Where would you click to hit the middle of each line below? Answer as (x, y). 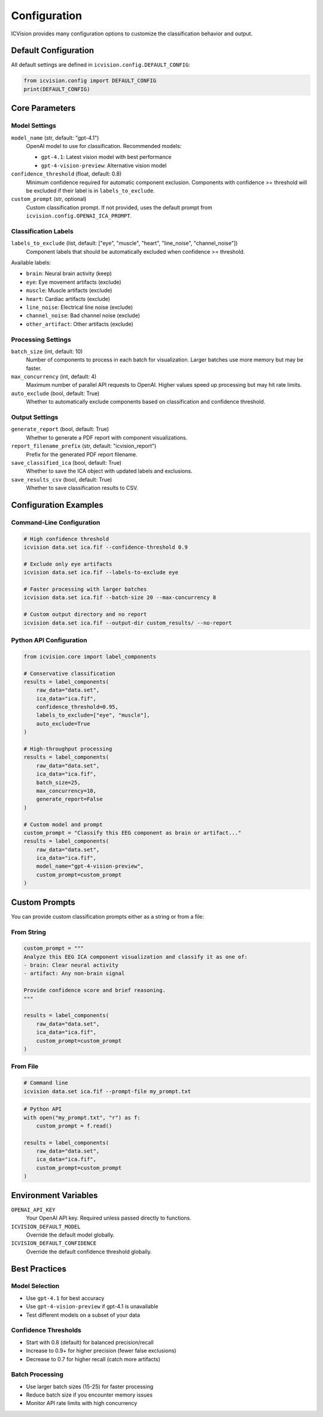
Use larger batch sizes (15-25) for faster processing (90, 1386)
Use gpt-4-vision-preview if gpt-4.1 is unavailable (92, 1307)
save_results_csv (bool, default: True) (62, 479)
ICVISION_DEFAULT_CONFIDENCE (54, 1243)
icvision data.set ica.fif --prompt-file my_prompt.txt (107, 1091)
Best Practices (39, 1269)
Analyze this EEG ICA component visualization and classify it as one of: (136, 957)
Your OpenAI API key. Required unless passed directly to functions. (109, 1218)
